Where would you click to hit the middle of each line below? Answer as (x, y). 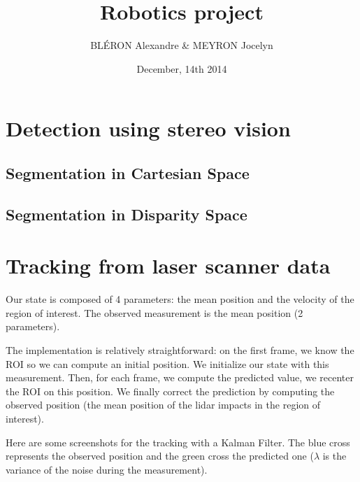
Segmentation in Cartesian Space (128, 172)
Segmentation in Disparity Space (127, 214)
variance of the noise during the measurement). (107, 469)
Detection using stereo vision (148, 128)
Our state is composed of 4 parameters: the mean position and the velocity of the (180, 299)
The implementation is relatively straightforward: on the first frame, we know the (180, 349)
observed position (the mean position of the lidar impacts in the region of (163, 405)
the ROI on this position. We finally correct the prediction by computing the (170, 391)
